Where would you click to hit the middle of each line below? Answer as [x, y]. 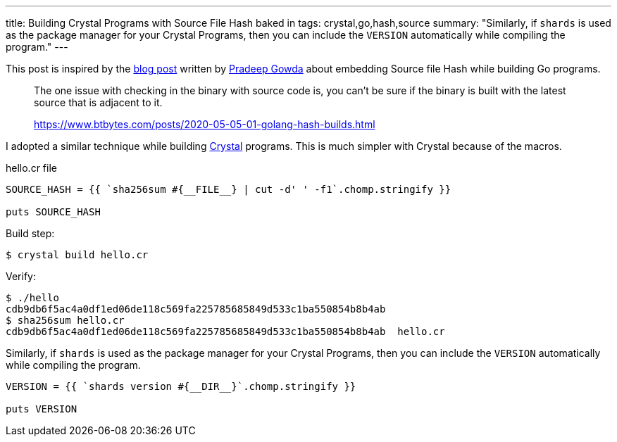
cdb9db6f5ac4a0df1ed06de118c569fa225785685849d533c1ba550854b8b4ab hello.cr [225, 331]
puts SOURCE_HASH [53, 212]
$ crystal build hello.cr [77, 255]
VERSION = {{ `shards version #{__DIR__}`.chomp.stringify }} [181, 386]
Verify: [21, 276]
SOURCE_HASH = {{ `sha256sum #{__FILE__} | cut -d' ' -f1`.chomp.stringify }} [229, 189]
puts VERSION [42, 409]
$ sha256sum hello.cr [65, 320]
